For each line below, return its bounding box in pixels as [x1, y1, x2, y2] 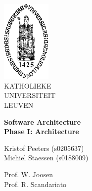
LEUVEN [4, 99, 34, 110]
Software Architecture [4, 116, 81, 127]
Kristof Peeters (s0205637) [4, 143, 84, 153]
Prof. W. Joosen [4, 169, 53, 179]
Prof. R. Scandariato [4, 179, 67, 189]
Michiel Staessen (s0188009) [4, 152, 89, 163]
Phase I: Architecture [4, 126, 79, 137]
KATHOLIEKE [4, 80, 51, 91]
